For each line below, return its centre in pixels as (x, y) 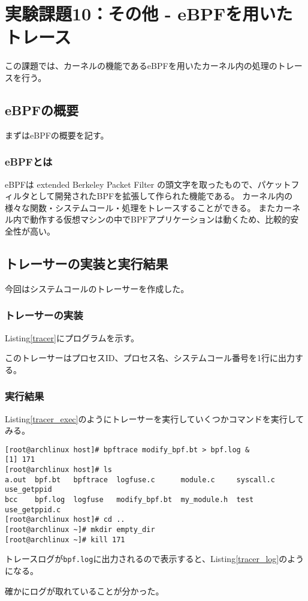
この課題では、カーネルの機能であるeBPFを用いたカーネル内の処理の (141, 66)
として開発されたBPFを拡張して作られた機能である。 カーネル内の (161, 196)
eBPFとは (29, 162)
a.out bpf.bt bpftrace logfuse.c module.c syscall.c (140, 480)
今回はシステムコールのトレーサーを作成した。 (97, 288)
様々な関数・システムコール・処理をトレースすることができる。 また (140, 207)
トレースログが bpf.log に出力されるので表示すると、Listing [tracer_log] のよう (155, 559)
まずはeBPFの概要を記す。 (57, 135)
